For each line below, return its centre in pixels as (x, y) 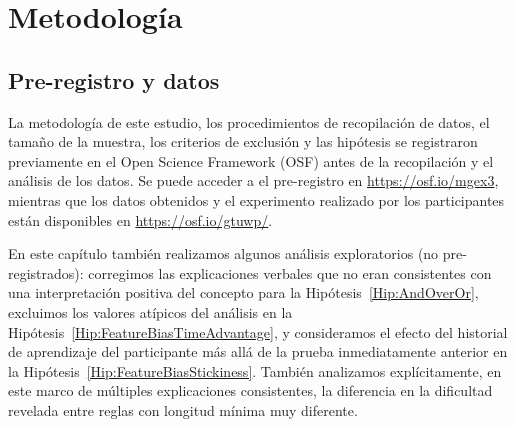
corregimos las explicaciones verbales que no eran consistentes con (290, 272)
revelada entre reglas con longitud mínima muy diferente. (183, 409)
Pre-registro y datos (114, 79)
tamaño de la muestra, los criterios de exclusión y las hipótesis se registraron (243, 141)
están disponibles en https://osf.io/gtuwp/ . (140, 219)
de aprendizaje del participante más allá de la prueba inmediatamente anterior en (258, 351)
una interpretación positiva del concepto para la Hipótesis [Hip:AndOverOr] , (243, 292)
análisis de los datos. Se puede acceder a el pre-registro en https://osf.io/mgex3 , (253, 180)
